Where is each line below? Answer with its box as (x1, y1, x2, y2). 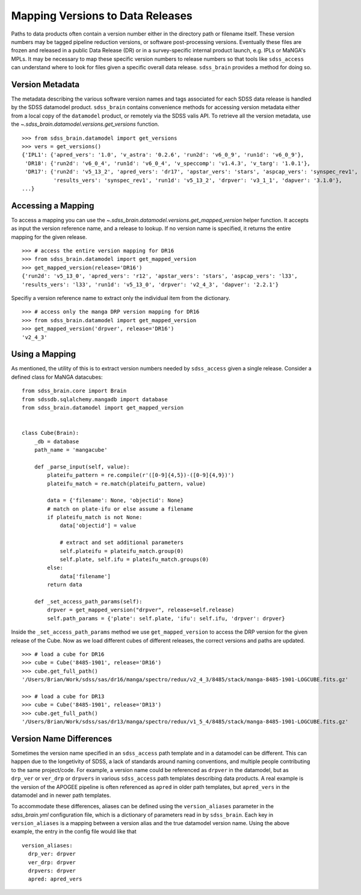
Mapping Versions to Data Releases (11, 9, 193, 22)
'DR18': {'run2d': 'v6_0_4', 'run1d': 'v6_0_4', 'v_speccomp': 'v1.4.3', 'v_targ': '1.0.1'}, (25, 160, 311, 167)
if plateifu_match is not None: (47, 514, 143, 521)
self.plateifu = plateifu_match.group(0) (60, 547, 184, 554)
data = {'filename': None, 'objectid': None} (47, 497, 184, 504)
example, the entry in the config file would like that (11, 828, 137, 835)
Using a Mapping (11, 349, 76, 360)
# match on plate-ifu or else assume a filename (47, 505, 194, 512)
